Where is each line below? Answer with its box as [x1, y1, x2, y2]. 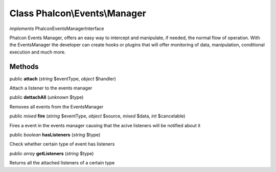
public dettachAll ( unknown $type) [9, 94, 84, 100]
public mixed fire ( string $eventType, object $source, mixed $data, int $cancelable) [9, 113, 186, 119]
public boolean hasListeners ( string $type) [9, 131, 101, 137]
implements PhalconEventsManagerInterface [9, 25, 104, 32]
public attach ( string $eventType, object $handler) [9, 75, 116, 81]
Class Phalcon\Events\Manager [9, 8, 147, 19]
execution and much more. [9, 49, 66, 55]
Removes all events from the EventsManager [9, 103, 104, 109]
